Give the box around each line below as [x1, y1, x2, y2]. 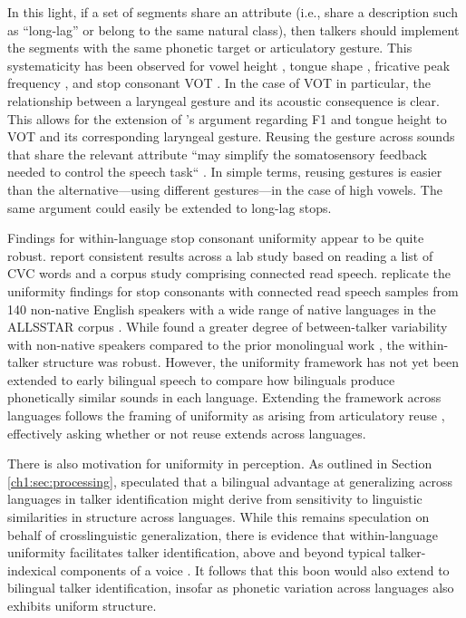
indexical [7, 560, 57, 579]
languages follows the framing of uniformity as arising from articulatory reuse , [7, 406, 445, 425]
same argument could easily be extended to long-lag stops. [7, 198, 332, 217]
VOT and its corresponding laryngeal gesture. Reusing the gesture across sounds [7, 127, 455, 146]
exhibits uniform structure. [7, 596, 157, 614]
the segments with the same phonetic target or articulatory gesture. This [7, 38, 413, 57]
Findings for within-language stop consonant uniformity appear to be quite [7, 228, 424, 247]
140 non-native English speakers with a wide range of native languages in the [7, 299, 436, 318]
